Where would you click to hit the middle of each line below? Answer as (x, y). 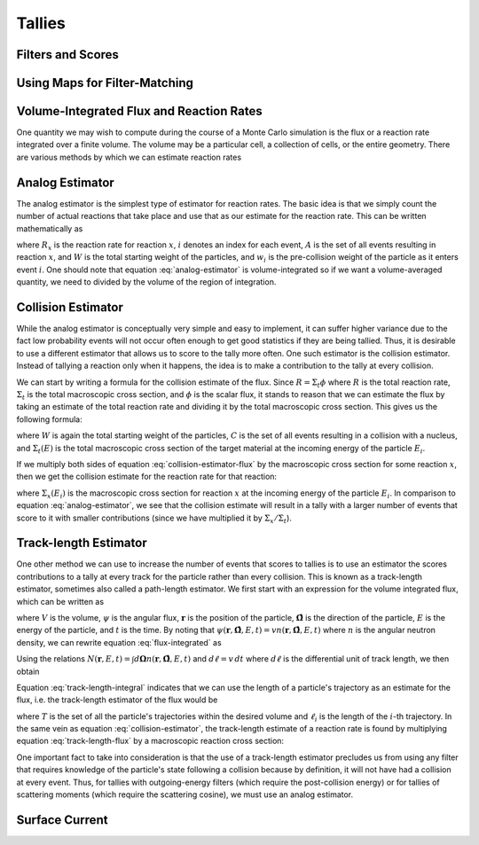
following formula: (50, 419)
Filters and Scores (68, 55)
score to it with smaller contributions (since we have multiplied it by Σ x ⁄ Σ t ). (154, 519)
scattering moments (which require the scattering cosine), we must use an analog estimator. (185, 794)
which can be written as (60, 601)
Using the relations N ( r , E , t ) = (74, 659)
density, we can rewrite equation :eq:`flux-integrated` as (119, 642)
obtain (28, 671)
